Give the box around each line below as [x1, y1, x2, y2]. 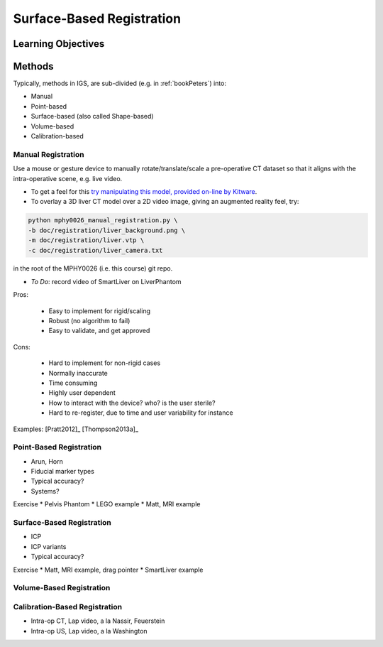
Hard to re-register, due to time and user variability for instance [48, 408, 233, 417]
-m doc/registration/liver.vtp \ [28, 236, 145, 244]
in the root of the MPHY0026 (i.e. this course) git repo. [13, 264, 173, 273]
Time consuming [48, 379, 98, 387]
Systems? [30, 486, 60, 495]
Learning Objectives [13, 38, 105, 50]
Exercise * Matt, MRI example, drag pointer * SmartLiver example [13, 565, 204, 574]
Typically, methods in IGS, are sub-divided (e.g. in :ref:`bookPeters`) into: [13, 79, 227, 88]
